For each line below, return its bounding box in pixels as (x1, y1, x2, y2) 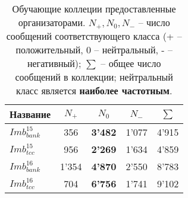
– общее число (101, 56, 161, 70)
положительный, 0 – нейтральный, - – (15, 43, 173, 56)
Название (10, 107, 51, 121)
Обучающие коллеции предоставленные (12, 2, 176, 15)
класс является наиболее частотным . (16, 84, 173, 97)
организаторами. (18, 15, 86, 29)
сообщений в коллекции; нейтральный (15, 70, 173, 84)
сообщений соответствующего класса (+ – (6, 29, 182, 43)
